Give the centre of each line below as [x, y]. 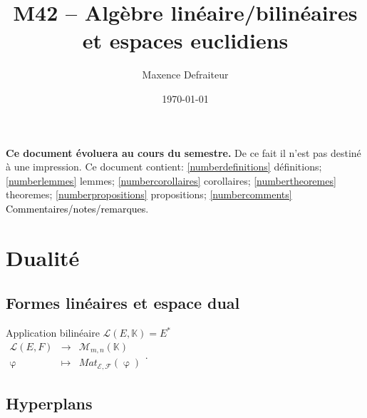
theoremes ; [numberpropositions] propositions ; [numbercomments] [149, 194]
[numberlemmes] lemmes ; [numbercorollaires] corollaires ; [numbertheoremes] [171, 180]
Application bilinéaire [53, 333]
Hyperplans [49, 403]
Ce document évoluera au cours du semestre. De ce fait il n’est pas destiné [183, 152]
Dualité [43, 257]
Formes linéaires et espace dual [123, 303]
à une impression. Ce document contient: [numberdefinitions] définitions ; [164, 167]
